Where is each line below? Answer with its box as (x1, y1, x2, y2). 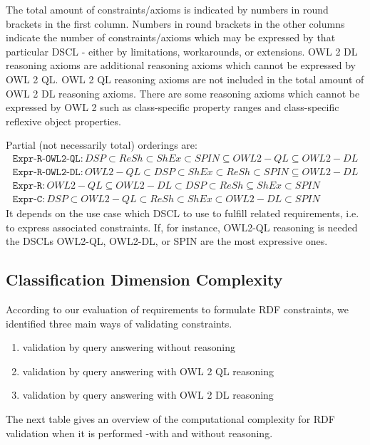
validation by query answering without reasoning (22, 340, 235, 355)
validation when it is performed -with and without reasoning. (6, 425, 273, 440)
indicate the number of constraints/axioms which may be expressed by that (6, 30, 336, 45)
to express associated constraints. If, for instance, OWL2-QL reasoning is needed (6, 219, 358, 234)
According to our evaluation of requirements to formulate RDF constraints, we (6, 302, 349, 317)
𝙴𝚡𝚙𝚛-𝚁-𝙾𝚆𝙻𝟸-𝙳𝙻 (12, 167, 81, 177)
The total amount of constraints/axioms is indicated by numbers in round (6, 2, 329, 16)
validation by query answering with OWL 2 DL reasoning (22, 387, 274, 402)
